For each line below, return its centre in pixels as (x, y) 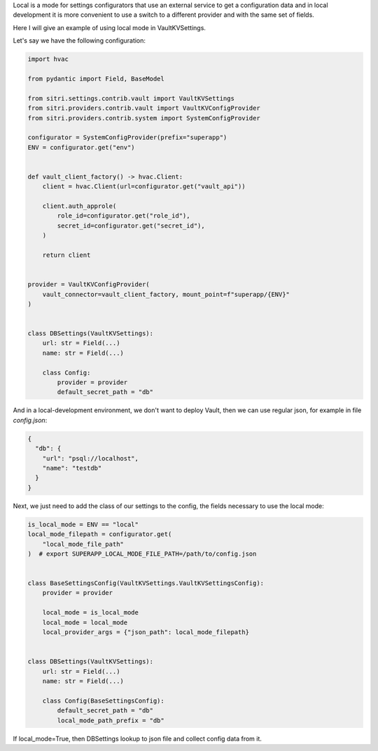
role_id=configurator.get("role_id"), (124, 216)
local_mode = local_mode (85, 622)
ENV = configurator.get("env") (82, 147)
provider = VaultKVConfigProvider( (89, 285)
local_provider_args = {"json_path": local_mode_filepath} (146, 632)
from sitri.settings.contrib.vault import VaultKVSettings (131, 98)
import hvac (48, 59)
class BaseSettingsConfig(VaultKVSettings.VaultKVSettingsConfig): (146, 583)
